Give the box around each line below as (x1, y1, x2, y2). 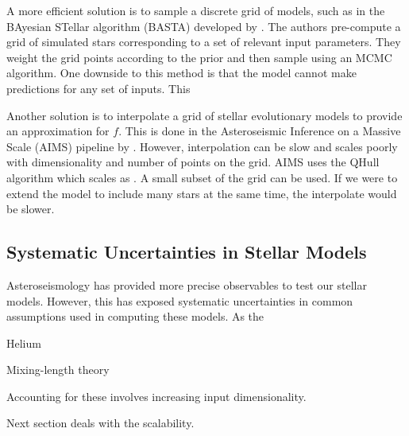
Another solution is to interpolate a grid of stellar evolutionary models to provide (6, 107, 403, 123)
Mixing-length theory (6, 361, 110, 378)
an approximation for (6, 123, 110, 139)
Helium (6, 334, 41, 351)
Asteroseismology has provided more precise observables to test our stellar (6, 276, 367, 293)
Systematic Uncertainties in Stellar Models (6, 239, 367, 264)
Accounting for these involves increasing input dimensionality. (6, 387, 307, 404)
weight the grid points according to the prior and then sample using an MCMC (6, 49, 392, 65)
